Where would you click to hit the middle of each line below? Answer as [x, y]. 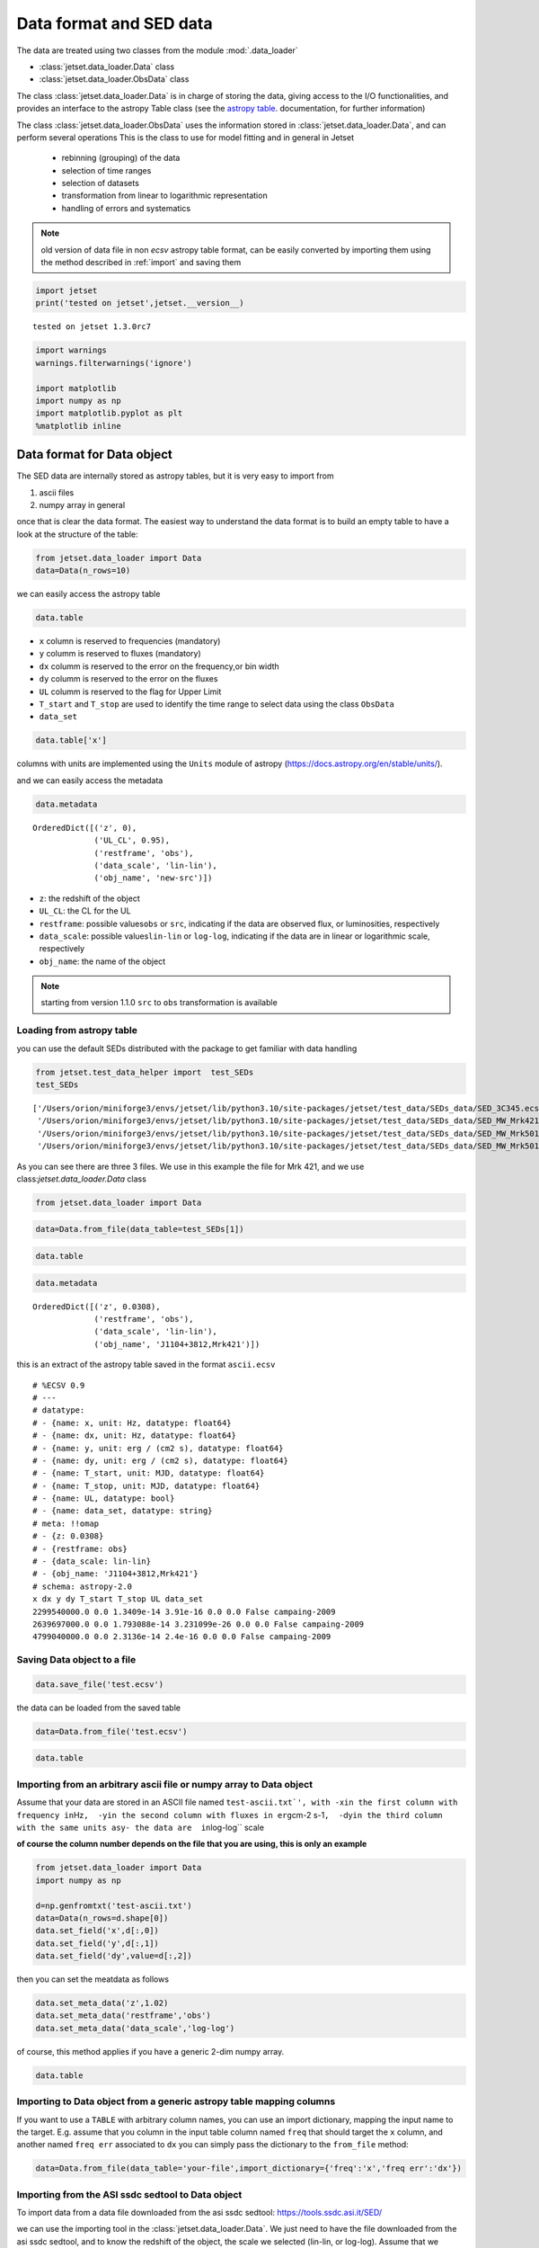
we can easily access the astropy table [88, 594]
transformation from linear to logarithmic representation [165, 196]
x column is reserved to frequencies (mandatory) [130, 641]
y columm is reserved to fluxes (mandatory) [120, 654]
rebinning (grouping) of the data [121, 158]
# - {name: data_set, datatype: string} [123, 1511]
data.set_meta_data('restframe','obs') [123, 2016]
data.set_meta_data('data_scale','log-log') [135, 2028]
